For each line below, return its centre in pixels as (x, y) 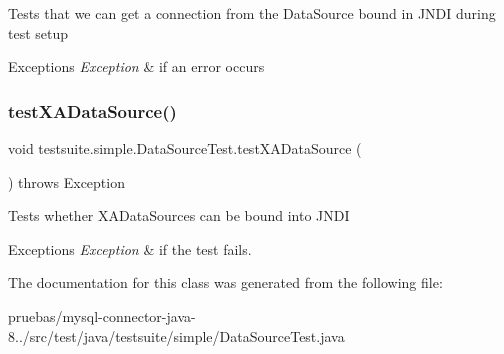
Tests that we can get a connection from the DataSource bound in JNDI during (252, 13)
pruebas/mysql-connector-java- (102, 315)
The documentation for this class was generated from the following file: (225, 282)
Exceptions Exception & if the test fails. (130, 248)
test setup (38, 32)
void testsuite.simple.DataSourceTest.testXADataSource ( (185, 148)
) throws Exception (66, 181)
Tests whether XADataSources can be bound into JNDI (179, 215)
